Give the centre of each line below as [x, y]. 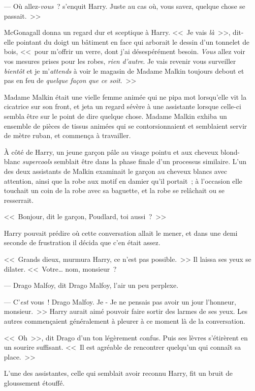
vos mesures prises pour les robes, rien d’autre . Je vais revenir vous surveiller [120, 61]
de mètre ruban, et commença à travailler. [67, 135]
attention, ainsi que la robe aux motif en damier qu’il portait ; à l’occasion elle [123, 181]
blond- [230, 152]
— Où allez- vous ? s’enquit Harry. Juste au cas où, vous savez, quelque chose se [125, 6]
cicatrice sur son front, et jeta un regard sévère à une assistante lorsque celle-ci [123, 106]
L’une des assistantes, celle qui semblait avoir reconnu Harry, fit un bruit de [118, 373]
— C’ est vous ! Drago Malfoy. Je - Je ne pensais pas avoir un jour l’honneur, [120, 301]
